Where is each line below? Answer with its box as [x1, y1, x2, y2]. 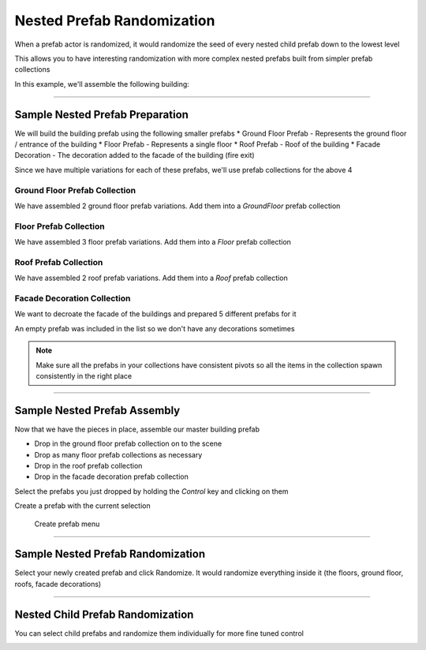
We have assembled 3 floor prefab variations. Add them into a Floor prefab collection [14, 237, 292, 247]
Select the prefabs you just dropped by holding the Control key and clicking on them [14, 486, 289, 496]
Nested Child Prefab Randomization [14, 607, 194, 621]
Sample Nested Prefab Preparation [14, 107, 189, 121]
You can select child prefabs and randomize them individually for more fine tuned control [14, 628, 304, 638]
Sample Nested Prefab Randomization [14, 547, 205, 561]
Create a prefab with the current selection [14, 501, 151, 510]
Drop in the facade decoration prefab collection [34, 472, 189, 481]
